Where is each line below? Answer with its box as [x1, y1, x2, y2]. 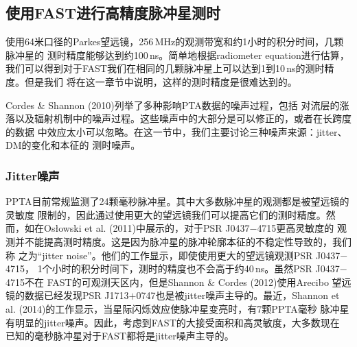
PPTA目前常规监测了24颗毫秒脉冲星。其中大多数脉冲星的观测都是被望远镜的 [5, 194, 349, 208]
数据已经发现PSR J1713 [24, 288, 129, 302]
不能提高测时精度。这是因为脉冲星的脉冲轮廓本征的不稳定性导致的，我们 [24, 234, 352, 248]
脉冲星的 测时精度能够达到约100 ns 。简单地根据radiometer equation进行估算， [5, 47, 349, 62]
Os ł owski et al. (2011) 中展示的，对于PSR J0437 [43, 221, 250, 235]
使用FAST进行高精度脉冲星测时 [5, 2, 220, 23]
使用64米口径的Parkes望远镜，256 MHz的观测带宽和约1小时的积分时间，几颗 [5, 34, 344, 49]
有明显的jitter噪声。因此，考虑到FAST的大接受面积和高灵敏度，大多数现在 [5, 315, 340, 329]
